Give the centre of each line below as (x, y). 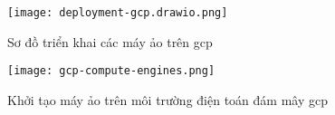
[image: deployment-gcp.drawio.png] (118, 13)
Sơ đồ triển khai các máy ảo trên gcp (110, 41)
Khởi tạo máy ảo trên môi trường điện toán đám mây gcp (167, 99)
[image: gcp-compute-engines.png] (111, 71)
